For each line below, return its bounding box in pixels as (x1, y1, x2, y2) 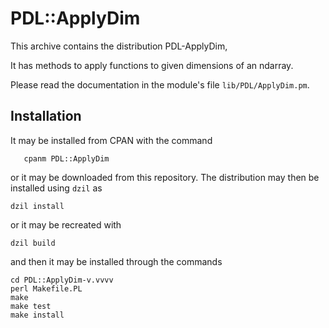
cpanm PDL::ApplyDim (23, 153, 110, 164)
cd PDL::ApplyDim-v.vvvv (10, 275, 114, 285)
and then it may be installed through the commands (10, 255, 223, 267)
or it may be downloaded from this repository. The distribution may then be (10, 171, 320, 183)
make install (10, 310, 65, 320)
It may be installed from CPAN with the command (10, 134, 213, 146)
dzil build (10, 238, 56, 248)
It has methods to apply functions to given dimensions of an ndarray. (10, 59, 294, 71)
